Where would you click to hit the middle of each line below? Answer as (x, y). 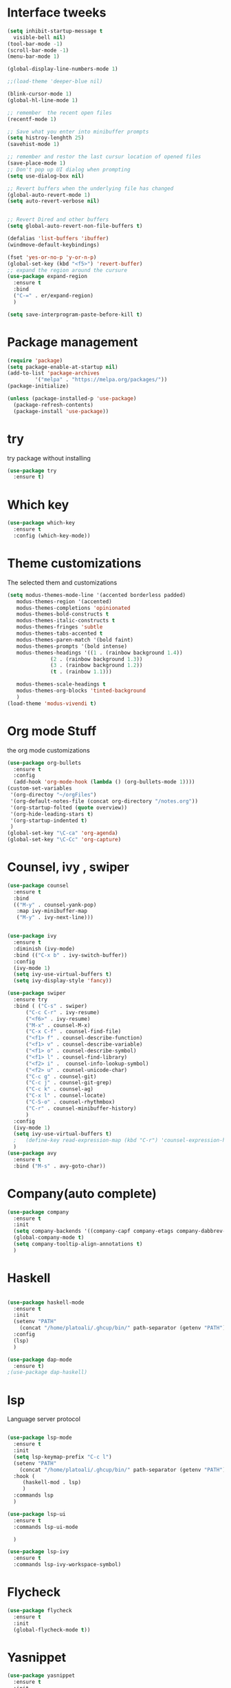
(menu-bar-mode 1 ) (33, 56)
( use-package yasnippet (41, 1676)
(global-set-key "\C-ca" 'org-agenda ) (63, 833)
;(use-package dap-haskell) (47, 1372)
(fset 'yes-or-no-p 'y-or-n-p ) (52, 257)
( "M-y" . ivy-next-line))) (55, 918)
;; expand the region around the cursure (67, 270)
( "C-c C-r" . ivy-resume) (62, 1012)
